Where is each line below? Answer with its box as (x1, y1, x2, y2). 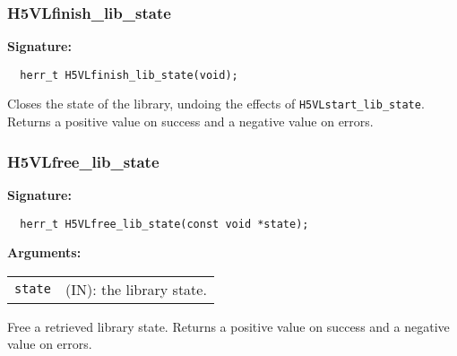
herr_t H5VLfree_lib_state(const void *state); (20, 217, 309, 230)
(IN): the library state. (65, 278, 207, 300)
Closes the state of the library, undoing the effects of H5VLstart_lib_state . (7, 94, 425, 113)
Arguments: (7, 243, 82, 262)
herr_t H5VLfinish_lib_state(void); (20, 68, 238, 82)
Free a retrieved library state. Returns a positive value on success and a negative (7, 317, 450, 335)
